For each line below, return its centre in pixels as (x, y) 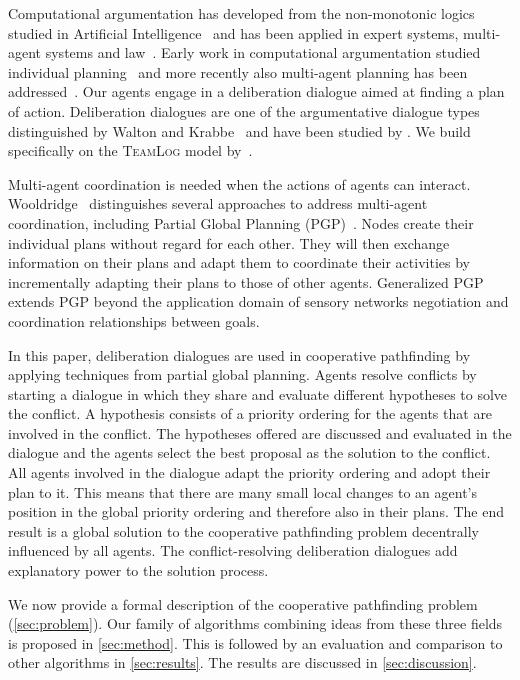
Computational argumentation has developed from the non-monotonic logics (241, 13)
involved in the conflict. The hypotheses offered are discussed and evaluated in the (260, 432)
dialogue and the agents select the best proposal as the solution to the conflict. (249, 452)
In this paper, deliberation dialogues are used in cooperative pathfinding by (239, 354)
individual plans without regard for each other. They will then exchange (229, 242)
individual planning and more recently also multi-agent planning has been (238, 71)
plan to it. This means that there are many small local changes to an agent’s (243, 491)
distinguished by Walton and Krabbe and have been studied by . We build (239, 130)
